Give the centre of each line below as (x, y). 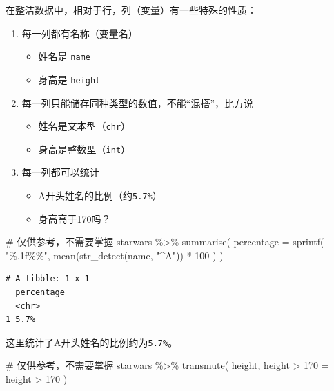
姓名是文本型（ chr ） (85, 126)
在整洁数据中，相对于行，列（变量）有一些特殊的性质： (131, 10)
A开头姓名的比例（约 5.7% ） (100, 195)
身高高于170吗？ (75, 218)
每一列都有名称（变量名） (80, 33)
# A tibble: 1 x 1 (48, 279)
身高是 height (69, 79)
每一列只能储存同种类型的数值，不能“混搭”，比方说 (138, 102)
